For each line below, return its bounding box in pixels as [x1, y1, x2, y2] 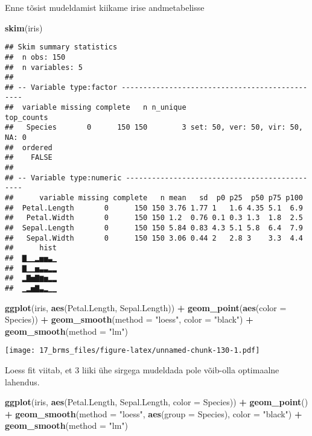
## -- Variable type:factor [5, 83, 118, 92]
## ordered [5, 143, 53, 152]
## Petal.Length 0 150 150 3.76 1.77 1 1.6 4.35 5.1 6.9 [5, 203, 303, 212]
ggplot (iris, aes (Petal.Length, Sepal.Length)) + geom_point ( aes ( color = [5, 301, 287, 314]
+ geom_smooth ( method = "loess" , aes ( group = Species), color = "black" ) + [5, 407, 302, 420]
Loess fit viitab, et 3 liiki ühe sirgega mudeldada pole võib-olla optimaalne [5, 364, 279, 376]
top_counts [5, 113, 48, 122]
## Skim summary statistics [5, 43, 118, 52]
